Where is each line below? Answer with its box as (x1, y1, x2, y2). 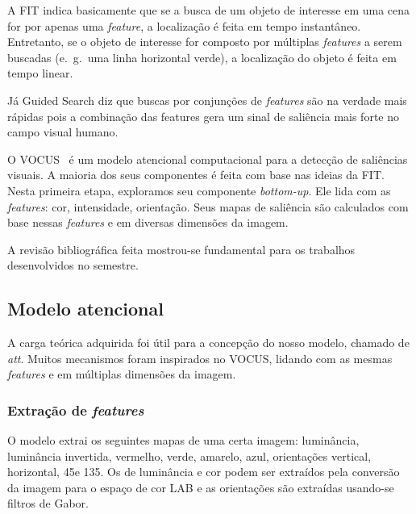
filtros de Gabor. (7, 495, 89, 512)
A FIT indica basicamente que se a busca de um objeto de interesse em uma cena (7, 2, 410, 18)
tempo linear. (7, 65, 73, 81)
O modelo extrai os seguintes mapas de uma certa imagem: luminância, (7, 432, 360, 449)
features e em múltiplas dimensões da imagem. (7, 366, 236, 382)
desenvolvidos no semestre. (7, 257, 139, 274)
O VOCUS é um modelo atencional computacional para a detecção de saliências (7, 150, 408, 167)
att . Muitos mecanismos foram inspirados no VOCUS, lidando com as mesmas (7, 349, 393, 366)
